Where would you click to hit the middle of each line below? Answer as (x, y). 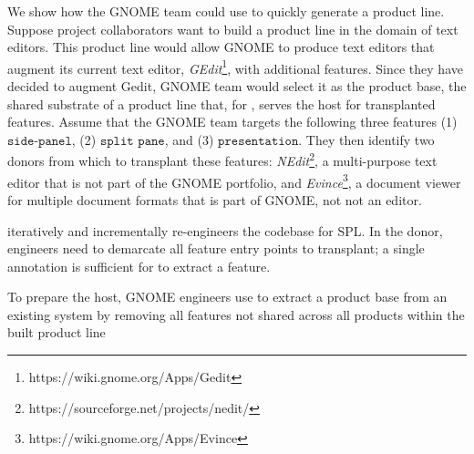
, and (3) (189, 139)
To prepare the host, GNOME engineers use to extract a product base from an (227, 297)
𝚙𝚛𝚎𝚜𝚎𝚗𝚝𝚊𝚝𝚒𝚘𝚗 (258, 141)
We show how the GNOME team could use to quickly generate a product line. (226, 11)
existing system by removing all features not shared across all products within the (236, 314)
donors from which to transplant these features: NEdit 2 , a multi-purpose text (222, 160)
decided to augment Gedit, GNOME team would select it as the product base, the (237, 86)
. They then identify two (366, 139)
